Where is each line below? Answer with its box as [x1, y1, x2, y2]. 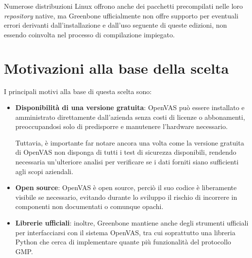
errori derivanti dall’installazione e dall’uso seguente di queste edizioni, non [4, 20, 227, 30]
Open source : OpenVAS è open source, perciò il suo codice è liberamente [15, 182, 237, 193]
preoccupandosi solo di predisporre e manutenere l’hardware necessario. [15, 121, 228, 131]
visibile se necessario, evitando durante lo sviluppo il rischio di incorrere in [15, 192, 237, 202]
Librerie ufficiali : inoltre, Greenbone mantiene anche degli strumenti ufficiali [15, 218, 249, 228]
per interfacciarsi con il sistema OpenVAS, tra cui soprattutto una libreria [15, 227, 235, 237]
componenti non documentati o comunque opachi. [15, 201, 164, 211]
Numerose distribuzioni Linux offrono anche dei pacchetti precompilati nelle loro [4, 1, 243, 11]
